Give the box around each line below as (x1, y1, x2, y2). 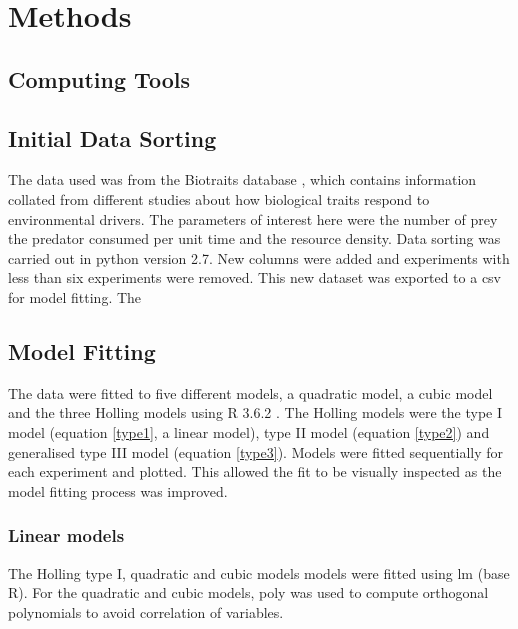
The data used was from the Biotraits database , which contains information (8, 169, 477, 190)
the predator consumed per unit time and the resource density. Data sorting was (8, 228, 501, 249)
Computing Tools (8, 63, 190, 94)
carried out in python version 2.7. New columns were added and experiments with (8, 247, 510, 268)
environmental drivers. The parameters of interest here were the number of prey (8, 208, 498, 229)
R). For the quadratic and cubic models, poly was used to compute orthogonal (8, 582, 489, 603)
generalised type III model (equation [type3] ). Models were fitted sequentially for (8, 441, 504, 462)
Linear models (8, 523, 125, 548)
